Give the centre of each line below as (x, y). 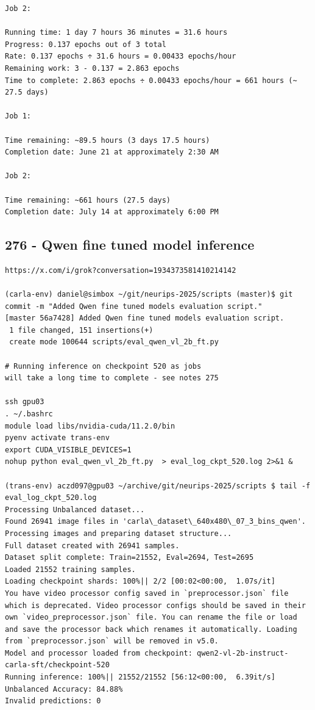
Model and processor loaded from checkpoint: (99, 653)
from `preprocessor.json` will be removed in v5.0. (112, 641)
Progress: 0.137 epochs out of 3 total (86, 44)
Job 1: (18, 116)
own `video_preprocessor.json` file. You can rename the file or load (151, 618)
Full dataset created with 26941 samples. (92, 545)
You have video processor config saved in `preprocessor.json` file (147, 593)
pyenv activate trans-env (57, 438)
